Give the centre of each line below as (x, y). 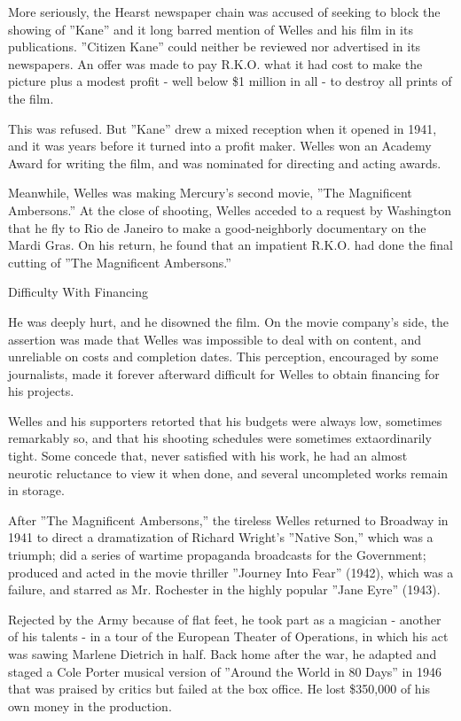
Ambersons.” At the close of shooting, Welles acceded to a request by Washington (230, 209)
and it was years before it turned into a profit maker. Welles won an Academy (220, 146)
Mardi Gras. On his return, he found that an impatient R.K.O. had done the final (230, 245)
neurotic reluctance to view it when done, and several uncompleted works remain (228, 473)
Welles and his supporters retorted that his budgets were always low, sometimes (225, 420)
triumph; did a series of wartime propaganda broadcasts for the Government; (217, 555)
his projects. (41, 391)
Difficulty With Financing (78, 292)
